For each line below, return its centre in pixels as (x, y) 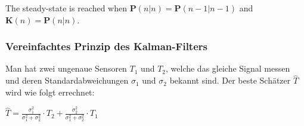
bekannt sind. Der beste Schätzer (230, 80)
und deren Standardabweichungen (67, 80)
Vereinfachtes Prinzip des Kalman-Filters (106, 46)
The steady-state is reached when (66, 8)
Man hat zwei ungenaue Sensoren (66, 68)
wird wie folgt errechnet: (50, 92)
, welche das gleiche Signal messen (228, 68)
